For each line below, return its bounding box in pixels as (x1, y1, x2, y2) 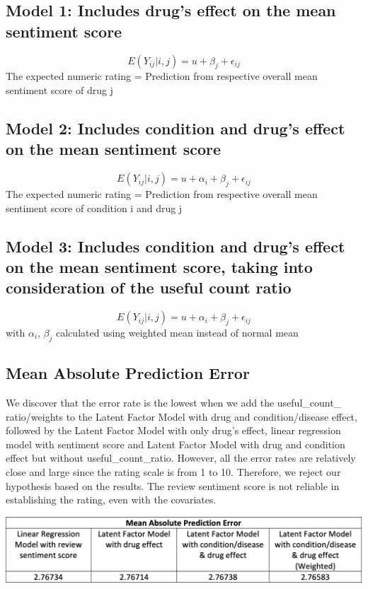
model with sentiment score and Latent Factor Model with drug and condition (6, 436, 345, 451)
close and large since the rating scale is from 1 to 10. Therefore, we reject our (6, 464, 341, 479)
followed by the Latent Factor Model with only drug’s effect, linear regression (6, 423, 341, 438)
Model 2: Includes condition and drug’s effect (6, 117, 345, 139)
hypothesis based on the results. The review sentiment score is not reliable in (6, 478, 340, 493)
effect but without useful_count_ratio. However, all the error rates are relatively (6, 450, 356, 465)
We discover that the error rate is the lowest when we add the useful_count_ (6, 395, 342, 409)
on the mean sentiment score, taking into (6, 255, 313, 277)
